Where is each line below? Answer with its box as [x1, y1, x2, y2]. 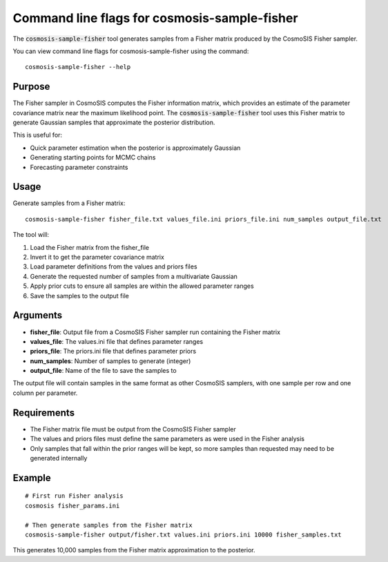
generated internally [30, 454, 88, 462]
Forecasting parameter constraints [30, 163, 128, 171]
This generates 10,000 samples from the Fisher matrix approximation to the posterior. [12, 546, 255, 554]
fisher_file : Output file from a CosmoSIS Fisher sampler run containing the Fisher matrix [30, 328, 281, 336]
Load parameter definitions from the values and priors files [30, 262, 197, 271]
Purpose [12, 81, 50, 93]
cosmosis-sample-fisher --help [25, 63, 131, 71]
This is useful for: [12, 131, 62, 139]
